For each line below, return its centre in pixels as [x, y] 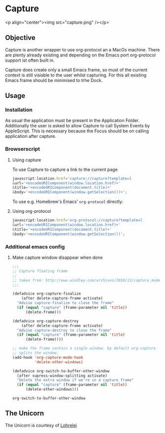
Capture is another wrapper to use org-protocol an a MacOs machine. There [82, 49]
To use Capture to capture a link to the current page [65, 169]
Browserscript [23, 149]
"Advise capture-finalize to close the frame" [66, 303]
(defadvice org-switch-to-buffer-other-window [61, 371]
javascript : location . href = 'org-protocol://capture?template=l [77, 220]
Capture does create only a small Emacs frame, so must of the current [76, 70]
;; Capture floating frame [40, 271]
